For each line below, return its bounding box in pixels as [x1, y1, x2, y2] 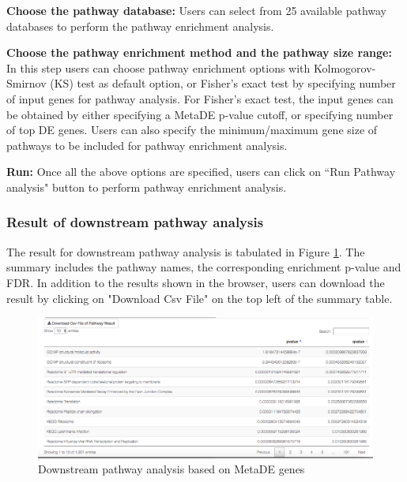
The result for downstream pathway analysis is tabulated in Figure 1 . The [6, 243, 365, 260]
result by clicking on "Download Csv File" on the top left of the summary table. [6, 290, 393, 306]
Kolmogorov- [314, 59, 376, 76]
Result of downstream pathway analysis [6, 212, 264, 232]
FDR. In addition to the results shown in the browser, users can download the [6, 274, 385, 290]
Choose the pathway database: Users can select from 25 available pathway [6, 2, 386, 18]
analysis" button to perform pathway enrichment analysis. [6, 178, 287, 195]
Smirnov [6, 75, 47, 92]
